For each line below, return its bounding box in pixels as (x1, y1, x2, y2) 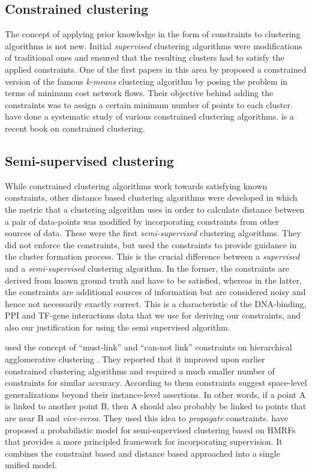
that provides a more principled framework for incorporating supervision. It (5, 435, 283, 448)
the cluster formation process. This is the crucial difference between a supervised (5, 250, 300, 263)
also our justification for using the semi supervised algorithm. (5, 320, 230, 333)
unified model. (5, 459, 57, 471)
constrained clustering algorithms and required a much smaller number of (5, 364, 275, 377)
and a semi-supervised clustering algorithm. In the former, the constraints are (5, 261, 289, 274)
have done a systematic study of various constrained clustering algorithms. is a (5, 110, 294, 123)
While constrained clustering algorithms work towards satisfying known (5, 179, 268, 192)
